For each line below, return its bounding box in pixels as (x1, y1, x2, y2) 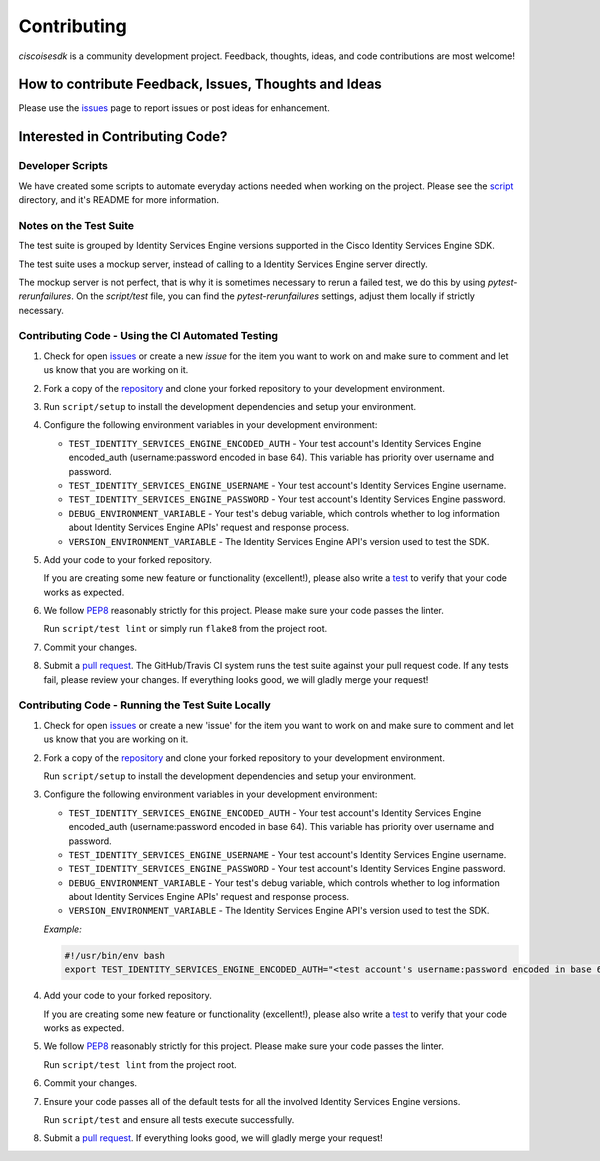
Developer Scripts (18, 159, 109, 173)
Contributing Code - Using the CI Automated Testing (18, 329, 279, 343)
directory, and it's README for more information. (18, 194, 220, 205)
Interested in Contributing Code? (18, 128, 228, 145)
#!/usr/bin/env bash (64, 950, 165, 961)
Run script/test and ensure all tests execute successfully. (43, 1113, 295, 1125)
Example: (43, 923, 82, 935)
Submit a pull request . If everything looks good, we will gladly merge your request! (43, 1132, 384, 1144)
